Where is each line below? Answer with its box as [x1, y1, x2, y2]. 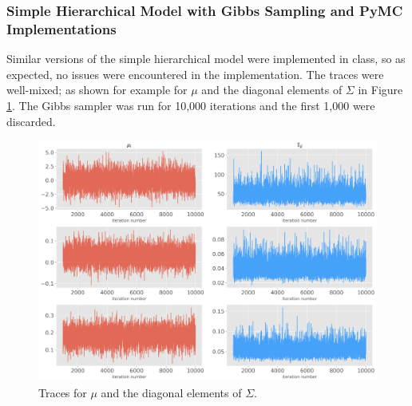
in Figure [358, 81, 403, 98]
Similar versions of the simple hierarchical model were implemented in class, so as [6, 50, 406, 67]
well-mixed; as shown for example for [6, 81, 188, 98]
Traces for [38, 384, 87, 400]
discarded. [6, 112, 56, 129]
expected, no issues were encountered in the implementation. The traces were [6, 65, 384, 82]
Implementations [6, 18, 117, 38]
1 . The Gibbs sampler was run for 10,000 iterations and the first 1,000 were [6, 97, 375, 113]
